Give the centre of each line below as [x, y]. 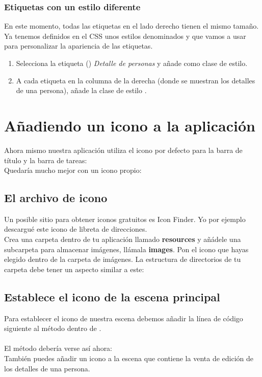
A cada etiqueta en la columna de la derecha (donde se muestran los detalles [136, 80]
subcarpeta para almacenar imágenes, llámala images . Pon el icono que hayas [126, 249]
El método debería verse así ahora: [58, 348]
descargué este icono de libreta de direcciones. [76, 229]
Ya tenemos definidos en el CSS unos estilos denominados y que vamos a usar [125, 36]
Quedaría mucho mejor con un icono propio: [73, 170]
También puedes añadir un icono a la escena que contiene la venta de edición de [129, 358]
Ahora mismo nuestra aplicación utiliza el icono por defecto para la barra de [123, 150]
